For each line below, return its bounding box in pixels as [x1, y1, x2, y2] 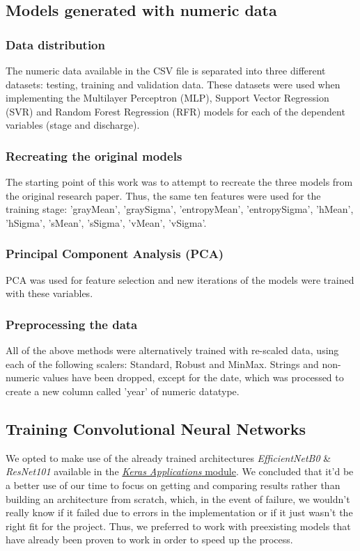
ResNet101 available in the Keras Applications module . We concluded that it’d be [6, 464, 354, 479]
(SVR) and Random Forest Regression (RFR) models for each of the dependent [6, 104, 345, 118]
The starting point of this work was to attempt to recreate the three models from [6, 175, 353, 189]
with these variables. [6, 286, 93, 301]
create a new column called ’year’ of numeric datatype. [6, 383, 240, 398]
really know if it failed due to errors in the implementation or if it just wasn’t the [6, 505, 353, 520]
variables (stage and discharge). [6, 118, 140, 132]
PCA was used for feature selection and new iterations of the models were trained [6, 272, 354, 287]
